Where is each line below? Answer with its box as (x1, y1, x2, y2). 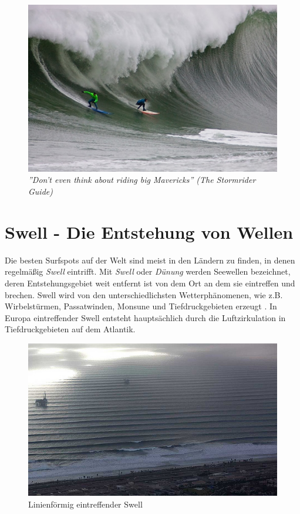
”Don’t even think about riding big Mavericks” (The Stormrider (28, 173, 256, 186)
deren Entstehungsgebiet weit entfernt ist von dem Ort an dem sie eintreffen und (5, 276, 295, 289)
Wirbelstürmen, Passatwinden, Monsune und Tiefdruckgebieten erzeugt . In (5, 300, 277, 312)
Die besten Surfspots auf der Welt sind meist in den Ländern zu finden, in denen (5, 253, 295, 266)
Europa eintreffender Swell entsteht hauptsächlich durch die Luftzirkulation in (5, 311, 286, 323)
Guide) (28, 185, 53, 197)
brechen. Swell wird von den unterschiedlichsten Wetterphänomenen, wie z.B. (5, 288, 283, 301)
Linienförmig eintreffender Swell (28, 498, 143, 510)
